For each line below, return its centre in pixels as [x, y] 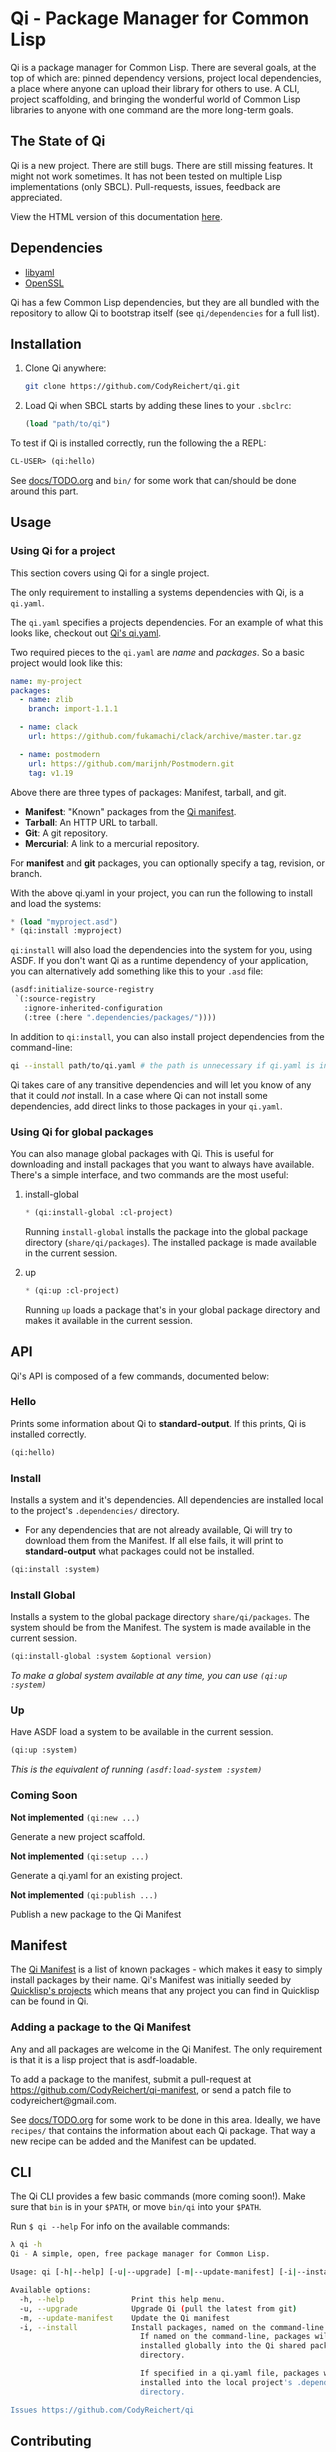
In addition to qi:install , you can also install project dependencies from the [167, 1036]
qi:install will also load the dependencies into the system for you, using [161, 950]
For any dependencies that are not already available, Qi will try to [158, 1530]
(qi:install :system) [55, 1570]
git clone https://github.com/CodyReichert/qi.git [132, 387]
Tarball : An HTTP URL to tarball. [91, 822]
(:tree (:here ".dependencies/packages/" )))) [120, 1017]
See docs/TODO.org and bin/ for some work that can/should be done [153, 480]
